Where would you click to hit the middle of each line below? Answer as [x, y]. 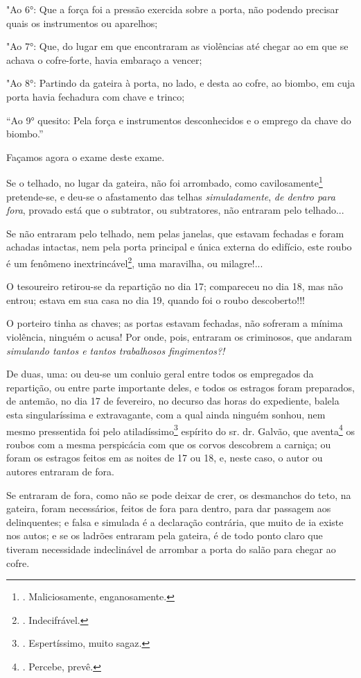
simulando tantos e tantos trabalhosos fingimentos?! [116, 350]
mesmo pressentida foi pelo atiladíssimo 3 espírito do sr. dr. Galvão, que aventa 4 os [180, 430]
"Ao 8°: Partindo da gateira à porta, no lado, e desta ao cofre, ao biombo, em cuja [181, 83]
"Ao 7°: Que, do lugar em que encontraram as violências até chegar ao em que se [177, 46]
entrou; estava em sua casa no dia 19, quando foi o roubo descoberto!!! [156, 299]
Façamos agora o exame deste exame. [86, 156]
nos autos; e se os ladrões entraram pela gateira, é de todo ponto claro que [165, 535]
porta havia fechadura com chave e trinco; [96, 96]
